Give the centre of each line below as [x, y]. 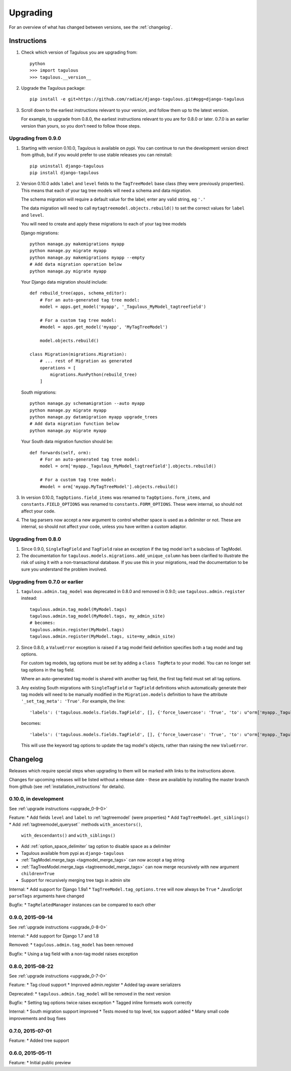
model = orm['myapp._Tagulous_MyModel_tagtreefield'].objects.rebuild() [128, 466]
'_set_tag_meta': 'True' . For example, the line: [73, 701]
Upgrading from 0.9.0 [35, 138]
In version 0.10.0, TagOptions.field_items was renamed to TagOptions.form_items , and [116, 497]
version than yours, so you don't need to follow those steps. [81, 126]
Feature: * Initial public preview [40, 1063]
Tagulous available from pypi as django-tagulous [73, 853]
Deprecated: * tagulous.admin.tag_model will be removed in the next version [90, 993]
